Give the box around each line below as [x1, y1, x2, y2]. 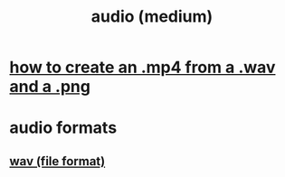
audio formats [9, 117, 118, 138]
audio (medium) [90, 6, 214, 27]
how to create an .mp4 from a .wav [9, 57, 276, 78]
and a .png [9, 77, 90, 97]
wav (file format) [9, 154, 106, 169]
